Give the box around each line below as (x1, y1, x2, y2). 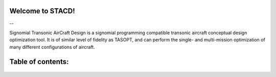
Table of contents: (9, 57, 69, 66)
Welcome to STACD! (9, 7, 75, 15)
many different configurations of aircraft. (9, 44, 95, 50)
